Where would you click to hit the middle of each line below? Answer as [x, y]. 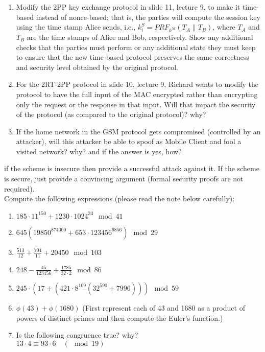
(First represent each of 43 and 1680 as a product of [164, 307]
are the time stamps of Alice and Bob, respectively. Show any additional [140, 37]
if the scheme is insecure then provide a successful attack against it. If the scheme [132, 168]
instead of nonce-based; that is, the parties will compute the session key [148, 17]
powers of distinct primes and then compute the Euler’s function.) [119, 318]
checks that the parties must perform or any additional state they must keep [136, 47]
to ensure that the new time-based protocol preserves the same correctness [132, 57]
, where [224, 27]
